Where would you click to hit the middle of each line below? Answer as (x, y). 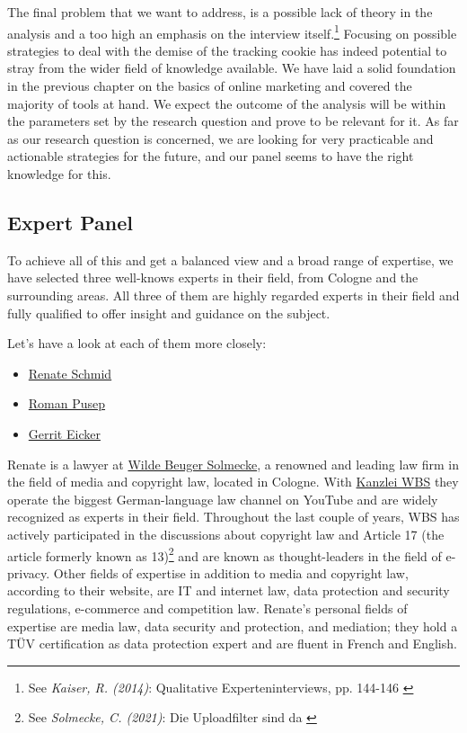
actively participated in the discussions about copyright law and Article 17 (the (226, 534)
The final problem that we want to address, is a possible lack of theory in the (220, 12)
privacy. (29, 572)
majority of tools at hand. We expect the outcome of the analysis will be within (227, 103)
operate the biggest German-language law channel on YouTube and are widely (223, 499)
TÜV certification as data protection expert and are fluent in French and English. (232, 644)
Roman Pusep (67, 403)
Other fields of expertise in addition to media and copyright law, (231, 572)
